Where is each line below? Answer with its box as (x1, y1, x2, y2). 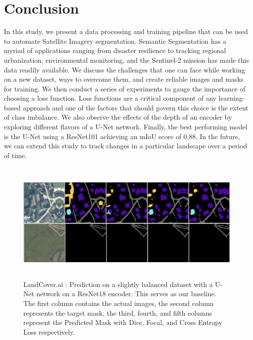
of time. (4, 150, 27, 160)
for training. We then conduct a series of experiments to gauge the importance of (4, 83, 246, 93)
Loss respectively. (23, 326, 75, 337)
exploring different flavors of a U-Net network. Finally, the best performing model (4, 122, 248, 132)
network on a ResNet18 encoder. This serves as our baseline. (36, 288, 217, 299)
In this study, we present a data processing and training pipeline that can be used (4, 26, 248, 36)
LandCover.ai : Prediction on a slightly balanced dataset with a (23, 279, 213, 289)
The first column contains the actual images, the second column (23, 298, 214, 308)
